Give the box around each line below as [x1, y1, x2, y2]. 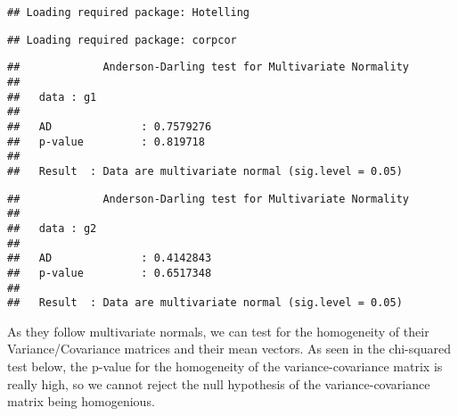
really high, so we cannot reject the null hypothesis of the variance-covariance [7, 374, 430, 393]
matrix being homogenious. [7, 392, 155, 411]
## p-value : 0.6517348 [7, 266, 212, 279]
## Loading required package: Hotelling [7, 6, 250, 19]
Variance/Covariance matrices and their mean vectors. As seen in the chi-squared [7, 339, 451, 358]
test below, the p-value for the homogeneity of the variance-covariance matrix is [7, 357, 443, 375]
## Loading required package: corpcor [7, 33, 237, 46]
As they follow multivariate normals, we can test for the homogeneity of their [7, 321, 429, 340]
